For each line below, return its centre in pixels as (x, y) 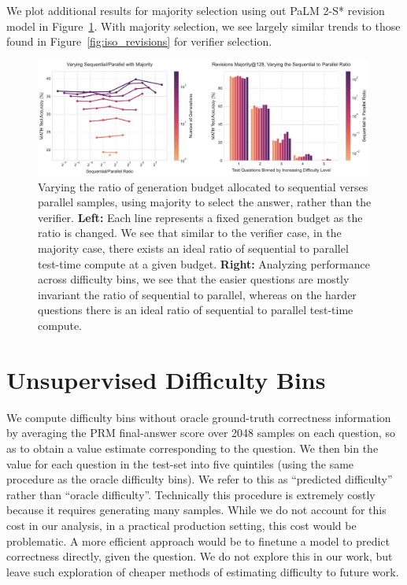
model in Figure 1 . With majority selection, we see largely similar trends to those (203, 26)
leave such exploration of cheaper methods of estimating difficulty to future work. (203, 571)
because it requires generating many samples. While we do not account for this (196, 510)
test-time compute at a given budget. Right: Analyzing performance (204, 263)
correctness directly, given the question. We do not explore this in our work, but (200, 556)
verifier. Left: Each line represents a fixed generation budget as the (200, 217)
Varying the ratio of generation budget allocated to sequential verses (203, 186)
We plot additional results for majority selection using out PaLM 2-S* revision (196, 10)
